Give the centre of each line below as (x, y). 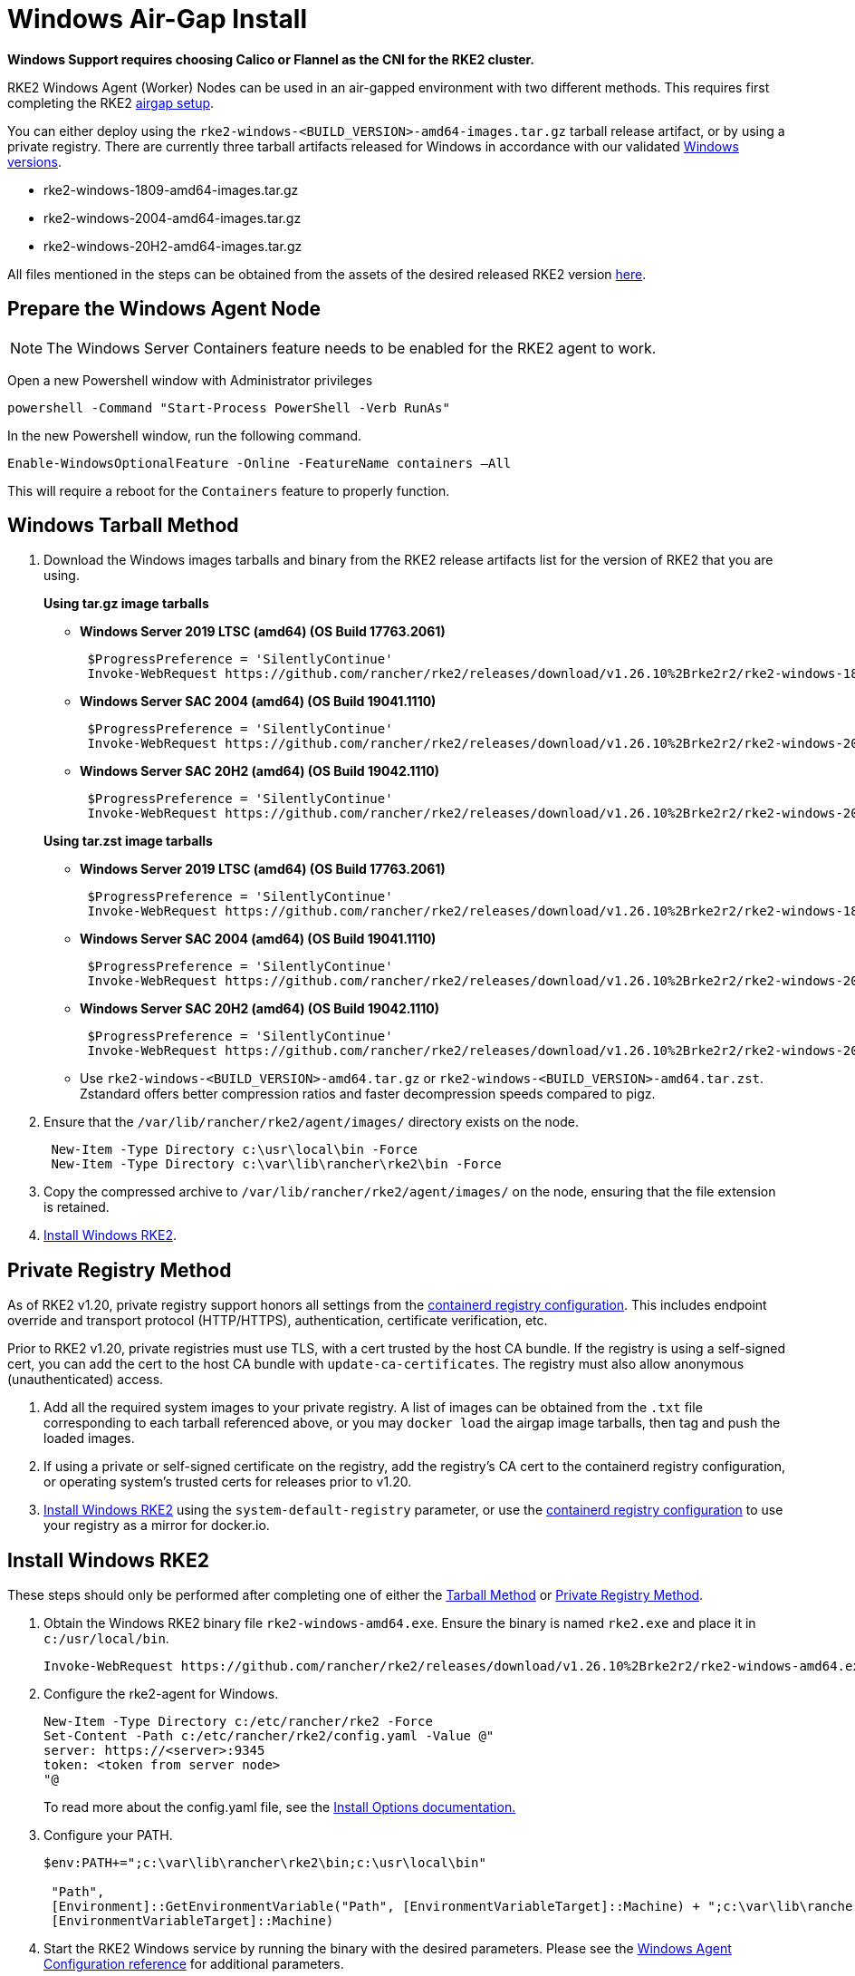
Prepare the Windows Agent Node (164, 309)
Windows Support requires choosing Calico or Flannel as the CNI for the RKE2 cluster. (271, 59)
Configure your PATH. (108, 1836)
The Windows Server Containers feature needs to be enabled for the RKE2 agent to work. (351, 348)
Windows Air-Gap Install (158, 19)
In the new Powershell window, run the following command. (185, 435)
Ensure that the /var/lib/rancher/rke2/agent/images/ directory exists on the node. (311, 1122)
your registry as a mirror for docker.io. (157, 1526)
